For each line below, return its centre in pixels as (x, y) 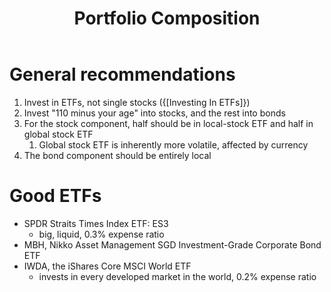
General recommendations (122, 74)
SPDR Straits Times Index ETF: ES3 (96, 223)
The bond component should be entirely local (117, 155)
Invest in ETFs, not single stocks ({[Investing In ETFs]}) (137, 102)
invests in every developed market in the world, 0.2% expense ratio (177, 276)
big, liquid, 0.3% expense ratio (101, 234)
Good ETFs (55, 196)
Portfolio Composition (167, 18)
